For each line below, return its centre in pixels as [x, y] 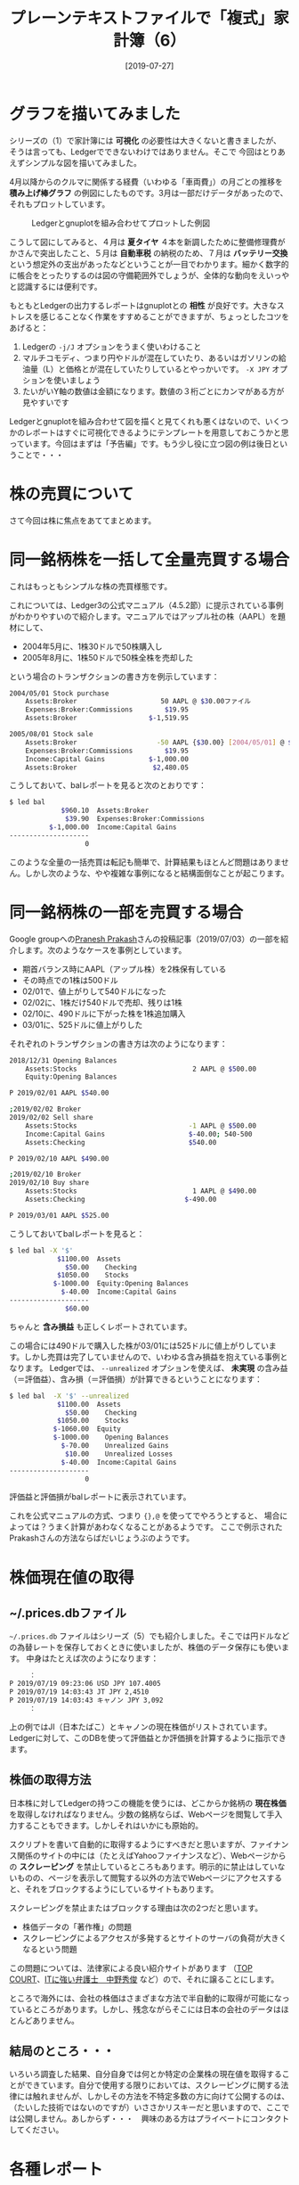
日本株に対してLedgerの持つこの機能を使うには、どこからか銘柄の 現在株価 [148, 1803]
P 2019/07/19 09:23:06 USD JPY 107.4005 [85, 1684]
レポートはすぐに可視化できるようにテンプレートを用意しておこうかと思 [157, 432]
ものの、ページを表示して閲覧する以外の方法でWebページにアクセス [141, 1877]
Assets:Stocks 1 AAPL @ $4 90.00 [141, 1191]
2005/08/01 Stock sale [51, 735]
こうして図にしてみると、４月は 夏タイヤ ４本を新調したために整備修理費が [148, 242]
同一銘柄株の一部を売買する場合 [126, 912]
